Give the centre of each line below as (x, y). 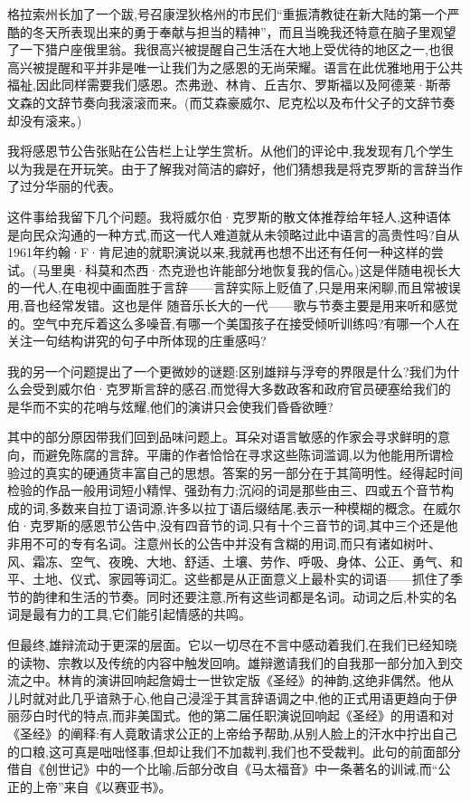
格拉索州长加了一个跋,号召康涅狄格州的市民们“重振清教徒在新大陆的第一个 (227, 14)
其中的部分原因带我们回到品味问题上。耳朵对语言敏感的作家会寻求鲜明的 (222, 437)
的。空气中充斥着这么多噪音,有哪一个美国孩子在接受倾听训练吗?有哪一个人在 (234, 323)
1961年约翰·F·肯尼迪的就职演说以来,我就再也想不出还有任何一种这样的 (219, 252)
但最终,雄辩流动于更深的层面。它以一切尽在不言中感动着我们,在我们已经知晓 (232, 644)
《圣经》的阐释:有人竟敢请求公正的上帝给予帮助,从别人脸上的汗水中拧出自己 (232, 733)
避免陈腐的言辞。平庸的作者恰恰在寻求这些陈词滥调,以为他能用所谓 (243, 455)
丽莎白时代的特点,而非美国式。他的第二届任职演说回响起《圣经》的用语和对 (230, 715)
